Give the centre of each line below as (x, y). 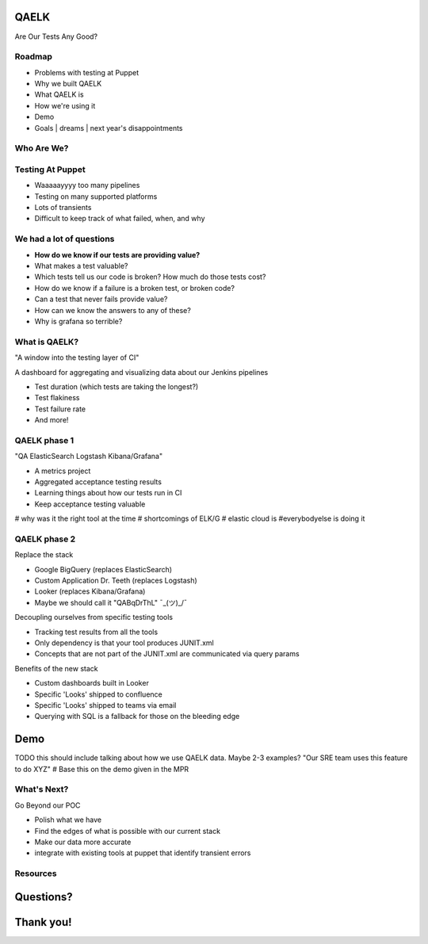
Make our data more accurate (83, 842)
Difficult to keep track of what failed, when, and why (120, 219)
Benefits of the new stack (56, 668)
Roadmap (34, 57)
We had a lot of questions (65, 239)
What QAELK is (59, 94)
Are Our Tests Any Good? (56, 36)
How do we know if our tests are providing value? (117, 254)
